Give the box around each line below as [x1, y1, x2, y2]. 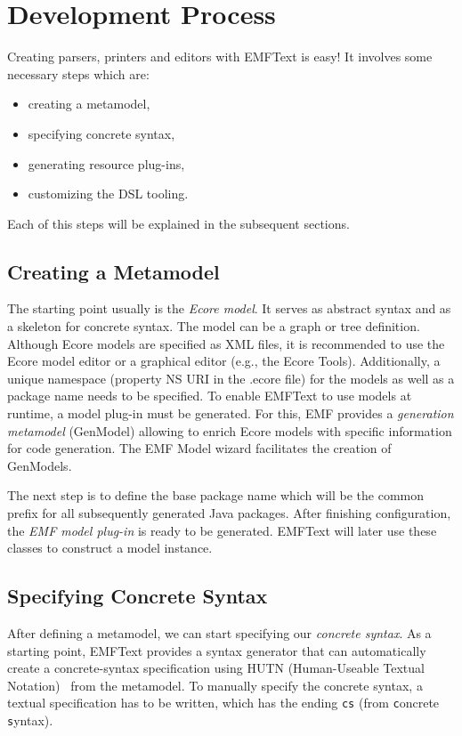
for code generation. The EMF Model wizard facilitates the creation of [7, 439, 392, 457]
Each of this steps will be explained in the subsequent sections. [7, 214, 350, 232]
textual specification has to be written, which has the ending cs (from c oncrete [7, 693, 440, 712]
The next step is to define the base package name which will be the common [7, 486, 424, 505]
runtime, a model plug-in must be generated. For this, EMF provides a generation [7, 404, 454, 423]
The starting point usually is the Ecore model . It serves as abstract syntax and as [7, 299, 451, 318]
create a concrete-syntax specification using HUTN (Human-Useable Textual [7, 659, 425, 677]
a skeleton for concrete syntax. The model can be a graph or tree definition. [7, 317, 420, 336]
